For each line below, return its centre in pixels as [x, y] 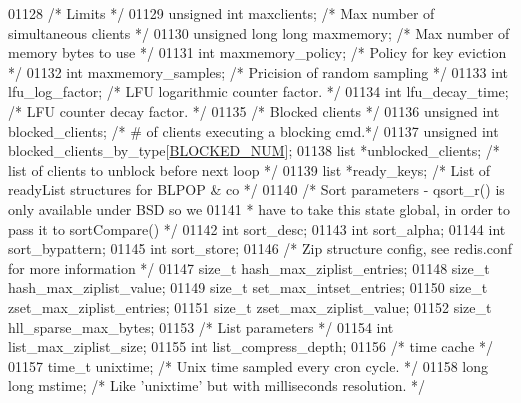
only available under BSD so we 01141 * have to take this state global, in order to [259, 208]
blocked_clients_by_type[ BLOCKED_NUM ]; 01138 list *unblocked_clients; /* [254, 150]
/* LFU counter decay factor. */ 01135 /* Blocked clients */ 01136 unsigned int [254, 110]
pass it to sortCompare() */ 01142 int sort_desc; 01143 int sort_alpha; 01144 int [257, 228]
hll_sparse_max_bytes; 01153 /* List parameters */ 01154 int [201, 326]
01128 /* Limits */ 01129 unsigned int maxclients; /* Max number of [221, 13]
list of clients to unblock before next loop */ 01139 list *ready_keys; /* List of [249, 169]
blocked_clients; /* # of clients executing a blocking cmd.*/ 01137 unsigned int [253, 130]
